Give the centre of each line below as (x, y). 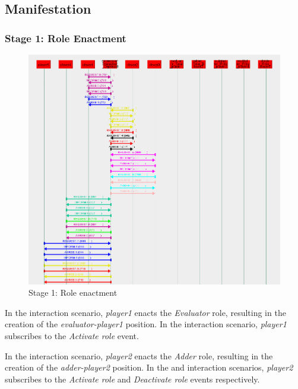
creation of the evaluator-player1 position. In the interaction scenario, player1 (146, 324)
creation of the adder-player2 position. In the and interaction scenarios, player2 (149, 367)
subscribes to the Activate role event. (72, 336)
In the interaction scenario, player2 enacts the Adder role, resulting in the (139, 355)
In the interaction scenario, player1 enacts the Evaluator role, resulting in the (145, 312)
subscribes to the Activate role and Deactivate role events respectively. (132, 379)
